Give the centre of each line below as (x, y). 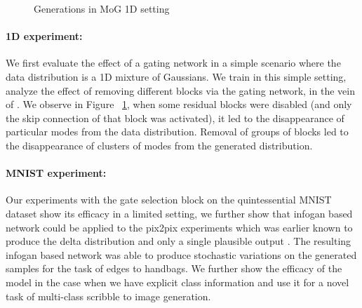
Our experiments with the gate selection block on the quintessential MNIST (169, 200)
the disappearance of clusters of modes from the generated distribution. (159, 145)
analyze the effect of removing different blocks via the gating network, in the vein (180, 90)
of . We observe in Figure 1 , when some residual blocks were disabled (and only (179, 104)
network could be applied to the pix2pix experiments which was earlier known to (179, 227)
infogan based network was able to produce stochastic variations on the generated (181, 254)
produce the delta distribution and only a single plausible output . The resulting (179, 241)
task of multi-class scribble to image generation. (108, 296)
